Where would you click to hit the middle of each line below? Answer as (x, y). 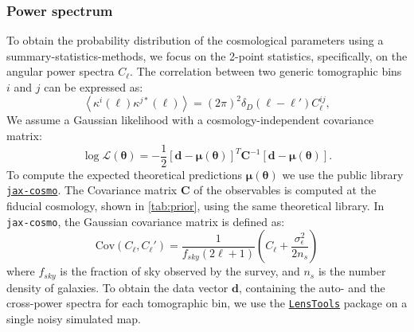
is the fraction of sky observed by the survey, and (180, 271)
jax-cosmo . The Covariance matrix (92, 190)
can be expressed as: (94, 87)
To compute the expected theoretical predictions (125, 174)
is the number (352, 271)
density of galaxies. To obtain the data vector (117, 287)
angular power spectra (61, 71)
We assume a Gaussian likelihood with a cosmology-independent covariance (190, 120)
